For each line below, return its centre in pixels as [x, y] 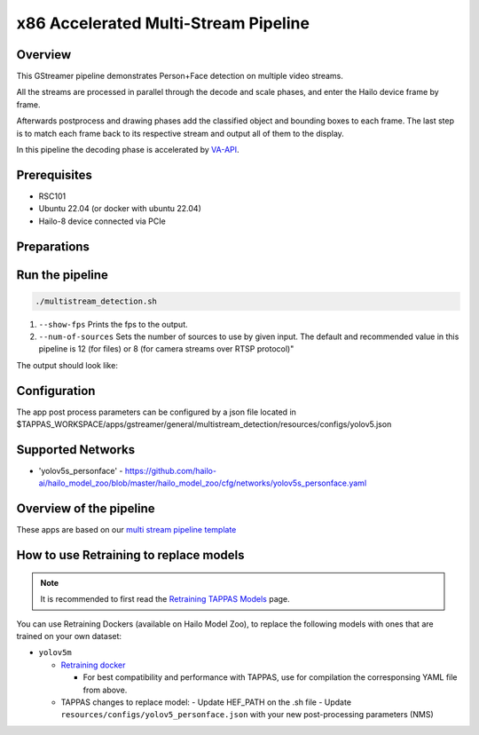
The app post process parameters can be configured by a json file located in [157, 412]
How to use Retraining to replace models [130, 555]
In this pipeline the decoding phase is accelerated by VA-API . [128, 150]
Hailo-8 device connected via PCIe [102, 221]
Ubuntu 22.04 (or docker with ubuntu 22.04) [120, 209]
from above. [105, 690]
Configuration [56, 391]
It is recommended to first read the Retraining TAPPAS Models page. [165, 599]
